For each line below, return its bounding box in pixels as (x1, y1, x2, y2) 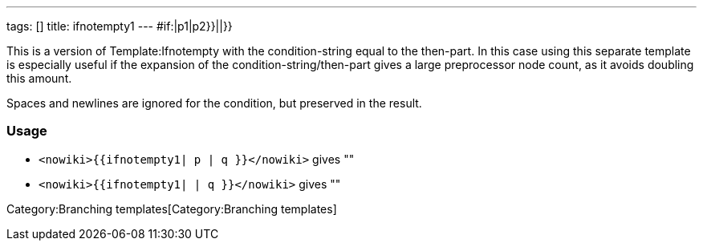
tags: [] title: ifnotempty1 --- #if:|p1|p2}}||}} (6, 19, 233, 33)
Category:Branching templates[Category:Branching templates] (6, 201, 337, 216)
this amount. (6, 71, 72, 85)
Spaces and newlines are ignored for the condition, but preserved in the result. (6, 96, 422, 110)
